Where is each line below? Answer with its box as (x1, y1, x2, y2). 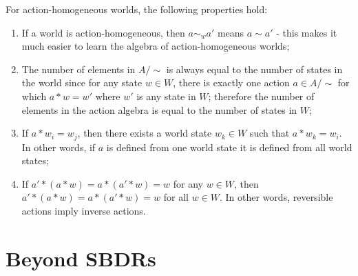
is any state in (136, 88, 196, 103)
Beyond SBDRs (6, 244, 156, 272)
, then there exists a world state (77, 126, 212, 140)
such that (249, 126, 290, 140)
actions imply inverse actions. (21, 203, 146, 217)
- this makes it (276, 25, 337, 39)
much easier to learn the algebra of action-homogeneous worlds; (21, 39, 290, 53)
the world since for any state (21, 75, 143, 90)
